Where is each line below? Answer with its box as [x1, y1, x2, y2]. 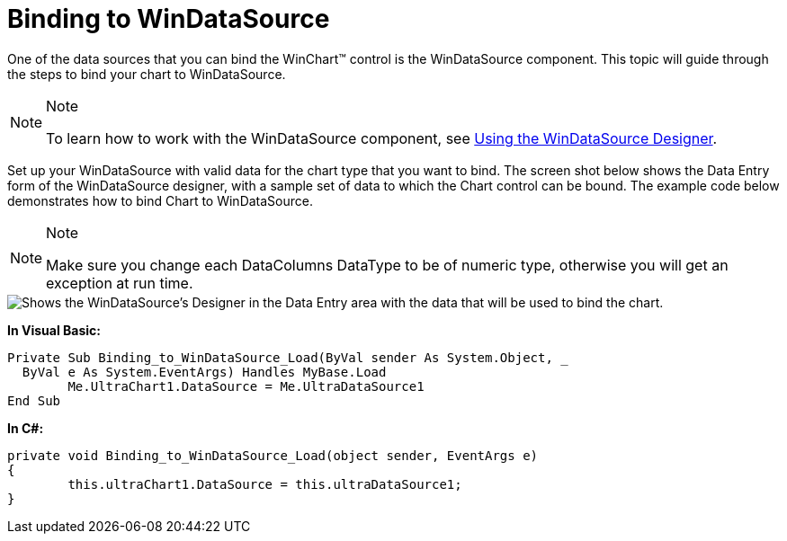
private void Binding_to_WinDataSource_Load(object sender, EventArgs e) [7, 448, 539, 463]
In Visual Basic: [7, 322, 101, 338]
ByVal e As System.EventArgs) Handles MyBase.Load [22, 364, 387, 379]
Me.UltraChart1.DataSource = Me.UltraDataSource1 [67, 378, 425, 394]
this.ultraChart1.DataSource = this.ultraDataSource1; [67, 476, 462, 492]
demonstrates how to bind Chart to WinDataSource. [7, 192, 313, 208]
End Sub [7, 393, 61, 408]
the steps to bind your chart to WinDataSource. [7, 66, 286, 82]
